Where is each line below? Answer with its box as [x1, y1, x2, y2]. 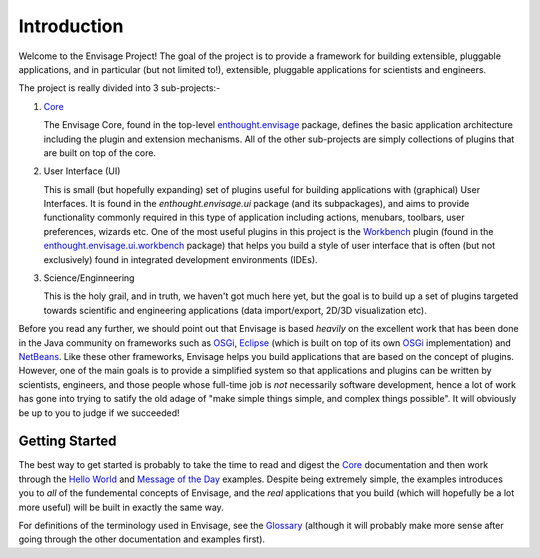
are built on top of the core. [43, 146, 157, 159]
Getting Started [18, 433, 117, 450]
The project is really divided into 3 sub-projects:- [18, 82, 221, 94]
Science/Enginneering [43, 272, 135, 284]
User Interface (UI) [43, 165, 121, 177]
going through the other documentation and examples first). [18, 533, 265, 545]
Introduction [18, 15, 124, 37]
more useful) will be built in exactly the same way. [18, 501, 224, 513]
